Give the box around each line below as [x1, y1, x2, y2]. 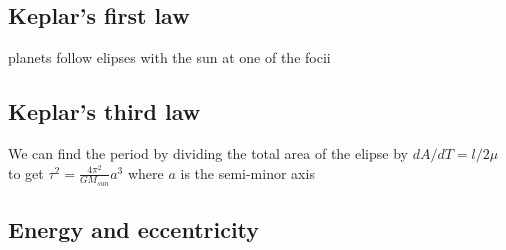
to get [8, 162, 44, 183]
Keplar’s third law [8, 96, 201, 127]
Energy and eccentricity [8, 214, 260, 245]
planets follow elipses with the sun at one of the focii [8, 47, 331, 68]
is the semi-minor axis [180, 162, 315, 183]
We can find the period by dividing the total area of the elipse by [8, 143, 408, 163]
